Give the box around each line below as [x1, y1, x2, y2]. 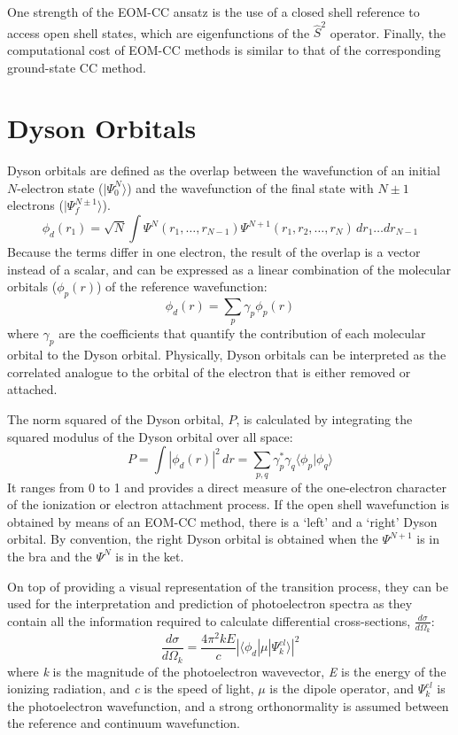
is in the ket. [115, 546, 184, 565]
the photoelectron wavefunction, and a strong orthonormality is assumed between [7, 696, 449, 715]
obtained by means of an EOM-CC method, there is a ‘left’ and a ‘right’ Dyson [7, 512, 438, 530]
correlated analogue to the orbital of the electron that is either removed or [7, 362, 411, 381]
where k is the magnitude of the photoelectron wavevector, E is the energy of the [7, 661, 446, 680]
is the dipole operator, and [269, 679, 415, 698]
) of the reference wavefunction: [97, 277, 268, 296]
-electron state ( [17, 178, 104, 197]
